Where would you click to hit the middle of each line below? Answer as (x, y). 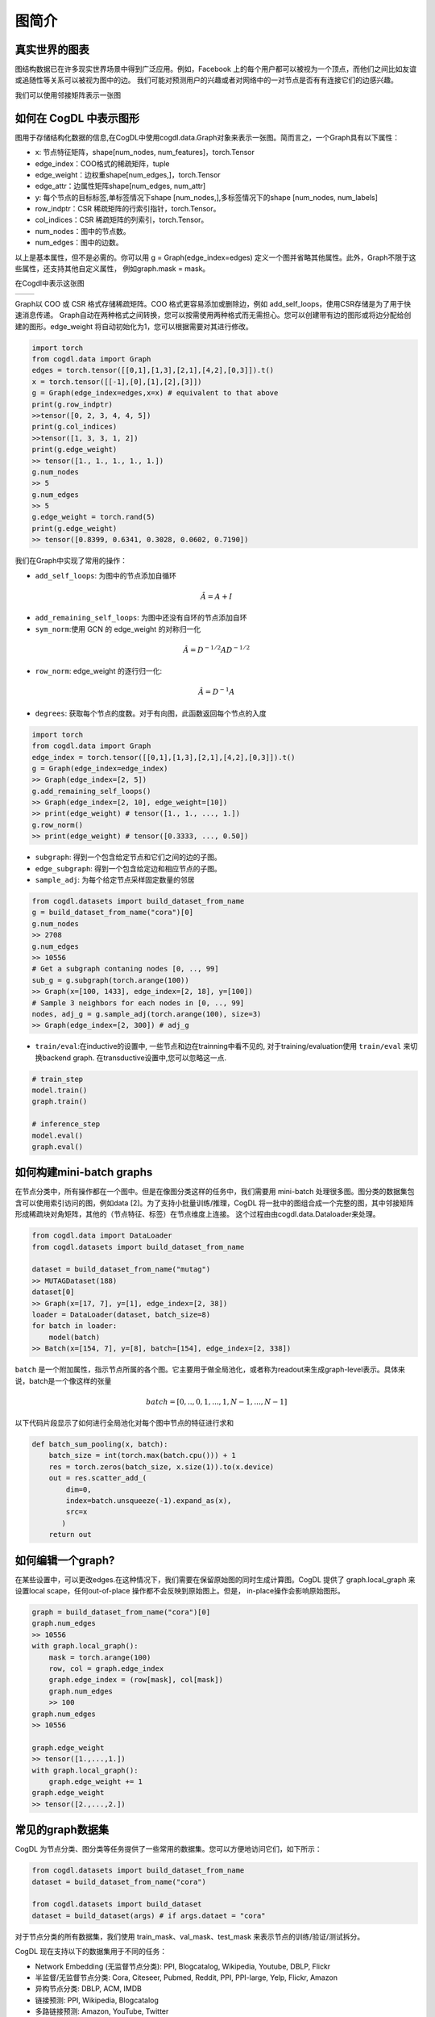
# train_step (58, 1079)
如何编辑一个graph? (65, 1560)
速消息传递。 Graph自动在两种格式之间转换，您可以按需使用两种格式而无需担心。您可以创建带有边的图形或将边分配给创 (213, 315)
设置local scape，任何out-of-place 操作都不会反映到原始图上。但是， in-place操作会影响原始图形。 (180, 1591)
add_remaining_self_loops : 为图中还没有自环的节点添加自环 (141, 618)
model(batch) (75, 1337)
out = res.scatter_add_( (98, 1478)
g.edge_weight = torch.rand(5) (94, 517)
